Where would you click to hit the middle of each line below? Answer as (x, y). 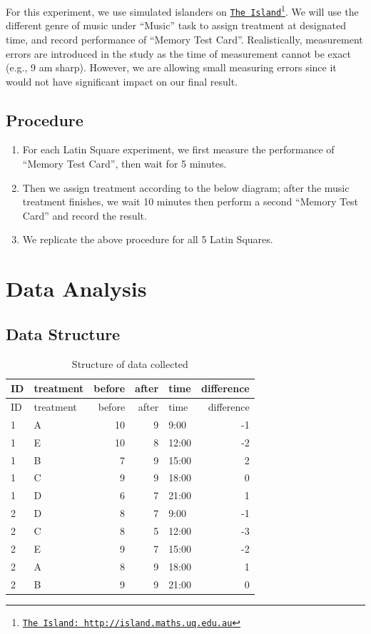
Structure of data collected (130, 363)
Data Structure (63, 333)
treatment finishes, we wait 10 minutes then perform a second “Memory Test (190, 201)
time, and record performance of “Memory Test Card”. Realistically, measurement (184, 39)
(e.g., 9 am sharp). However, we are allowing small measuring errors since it (171, 67)
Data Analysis (76, 288)
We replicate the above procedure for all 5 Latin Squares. (148, 239)
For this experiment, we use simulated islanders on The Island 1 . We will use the (182, 10)
